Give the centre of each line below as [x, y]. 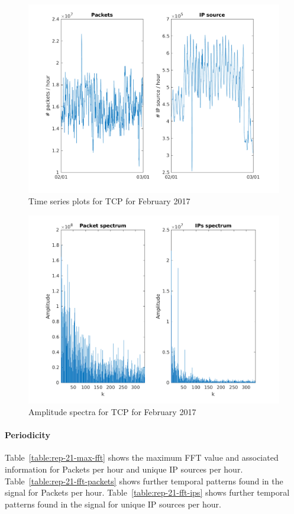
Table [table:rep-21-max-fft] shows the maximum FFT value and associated [142, 457]
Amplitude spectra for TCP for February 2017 [112, 411]
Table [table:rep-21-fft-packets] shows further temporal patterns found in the [144, 481]
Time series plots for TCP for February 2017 [109, 201]
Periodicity [28, 435]
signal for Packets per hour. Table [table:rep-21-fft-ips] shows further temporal [147, 492]
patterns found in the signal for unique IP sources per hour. [113, 504]
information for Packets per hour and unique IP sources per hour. [124, 469]
